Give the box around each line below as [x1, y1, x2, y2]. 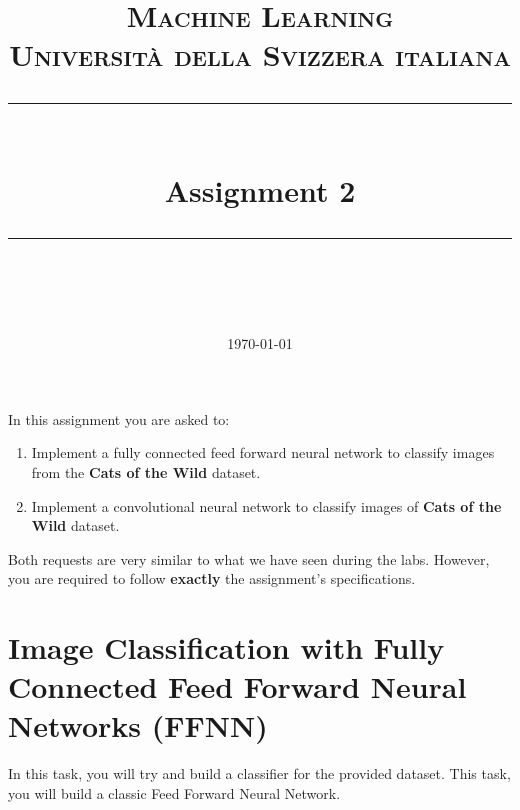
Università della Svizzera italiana [9, 34, 511, 75]
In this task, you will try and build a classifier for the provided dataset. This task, [8, 763, 511, 784]
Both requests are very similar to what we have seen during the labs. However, [8, 548, 490, 569]
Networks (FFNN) [8, 705, 268, 746]
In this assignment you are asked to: [8, 408, 230, 429]
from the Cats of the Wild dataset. [31, 461, 261, 482]
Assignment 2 [164, 169, 356, 210]
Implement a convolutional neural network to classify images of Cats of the [31, 495, 502, 516]
